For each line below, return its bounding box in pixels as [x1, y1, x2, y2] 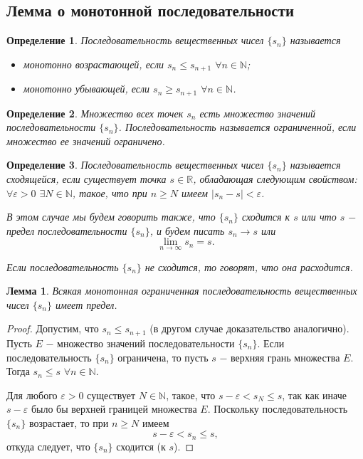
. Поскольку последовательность [207, 401, 348, 416]
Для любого [6, 387, 58, 402]
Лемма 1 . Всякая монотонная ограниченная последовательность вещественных [6, 283, 357, 298]
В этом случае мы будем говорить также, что [6, 209, 216, 224]
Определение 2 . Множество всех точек [6, 105, 184, 120]
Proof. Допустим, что [6, 321, 99, 336]
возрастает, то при [28, 415, 109, 430]
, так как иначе [282, 387, 347, 402]
